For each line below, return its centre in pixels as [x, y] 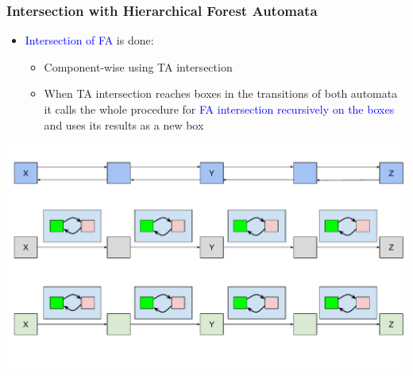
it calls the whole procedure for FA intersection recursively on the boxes [219, 109]
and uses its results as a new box [124, 124]
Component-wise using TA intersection [138, 66]
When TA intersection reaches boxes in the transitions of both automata [221, 93]
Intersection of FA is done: [89, 40]
